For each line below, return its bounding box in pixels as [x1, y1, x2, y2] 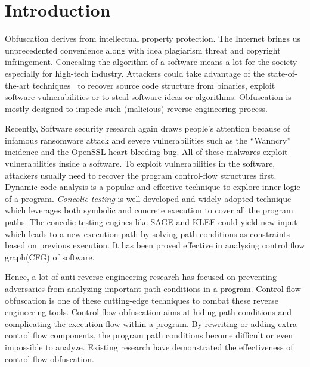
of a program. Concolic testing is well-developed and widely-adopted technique [5, 192, 292, 204]
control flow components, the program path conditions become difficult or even [5, 329, 293, 341]
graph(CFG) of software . [5, 250, 95, 263]
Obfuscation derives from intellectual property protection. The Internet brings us [5, 32, 301, 45]
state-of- [267, 67, 297, 79]
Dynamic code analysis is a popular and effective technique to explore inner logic [5, 181, 300, 193]
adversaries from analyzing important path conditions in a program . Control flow [5, 282, 301, 294]
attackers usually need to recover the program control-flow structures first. [5, 169, 277, 181]
